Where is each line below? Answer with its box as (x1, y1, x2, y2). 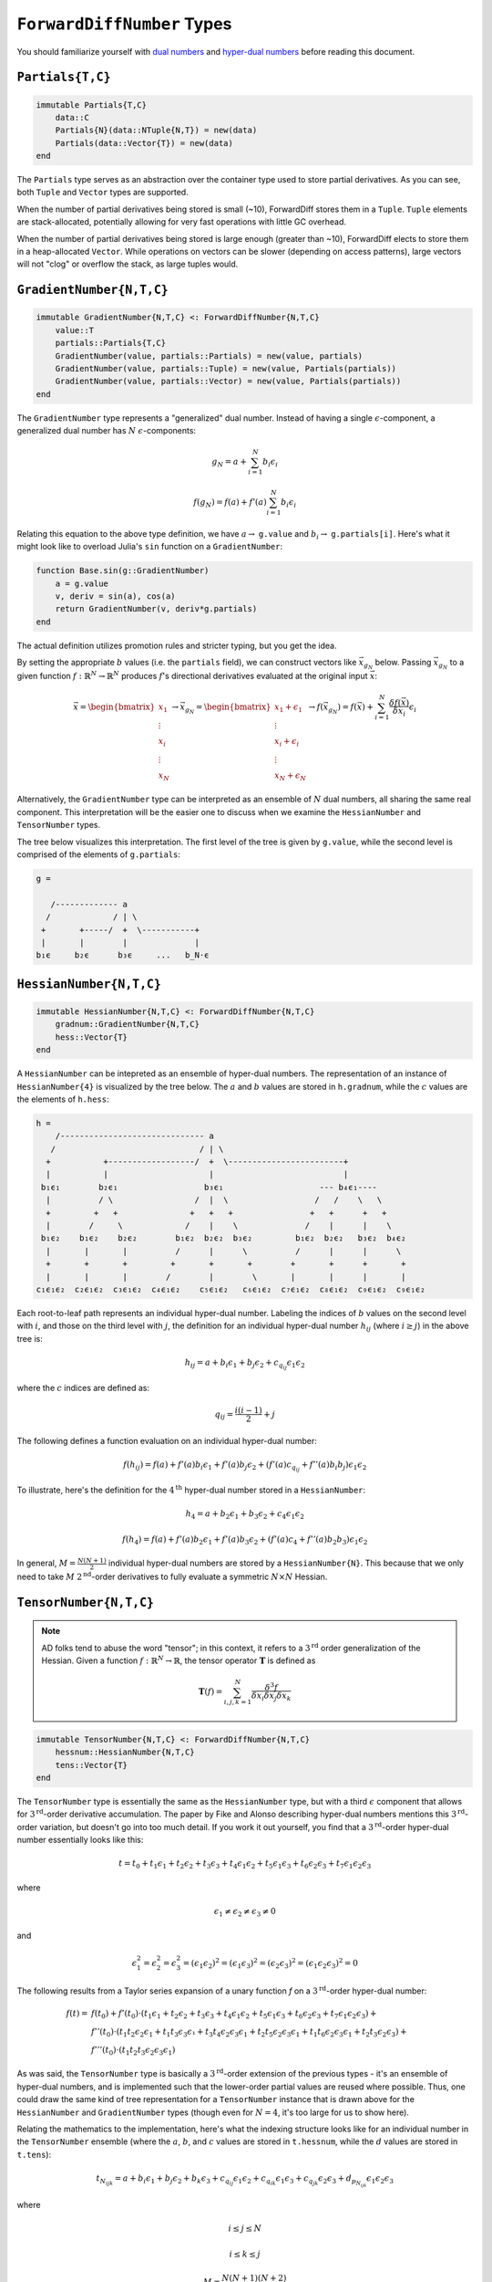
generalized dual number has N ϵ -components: (16, 425, 196, 436)
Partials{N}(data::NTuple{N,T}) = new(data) (55, 125, 258, 136)
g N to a (437, 657, 465, 671)
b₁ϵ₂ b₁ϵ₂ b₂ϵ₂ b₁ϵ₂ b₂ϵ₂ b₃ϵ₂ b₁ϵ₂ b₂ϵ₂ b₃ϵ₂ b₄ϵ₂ (41, 1233, 406, 1243)
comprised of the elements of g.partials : (16, 849, 181, 860)
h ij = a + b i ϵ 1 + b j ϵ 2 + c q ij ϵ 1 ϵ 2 (184, 1356, 305, 1371)
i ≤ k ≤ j (229, 2248, 261, 2259)
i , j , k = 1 (223, 1698, 252, 1707)
